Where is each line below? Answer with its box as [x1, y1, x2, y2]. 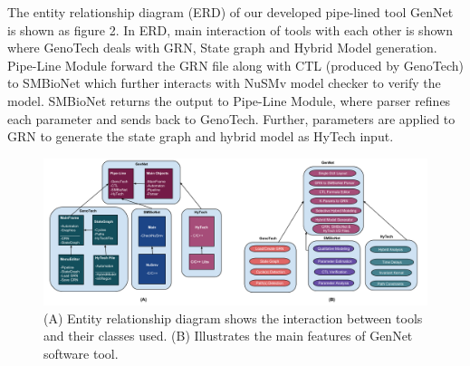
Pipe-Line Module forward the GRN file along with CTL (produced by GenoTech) [7, 55, 464, 74]
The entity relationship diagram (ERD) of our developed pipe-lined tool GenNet [7, 3, 454, 21]
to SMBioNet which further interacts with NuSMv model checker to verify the [7, 73, 441, 92]
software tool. [43, 343, 119, 362]
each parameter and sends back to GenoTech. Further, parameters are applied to [7, 109, 456, 128]
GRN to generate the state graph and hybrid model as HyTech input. [7, 127, 394, 146]
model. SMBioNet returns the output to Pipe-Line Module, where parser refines [7, 91, 451, 110]
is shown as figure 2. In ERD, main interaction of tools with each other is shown [7, 20, 453, 39]
